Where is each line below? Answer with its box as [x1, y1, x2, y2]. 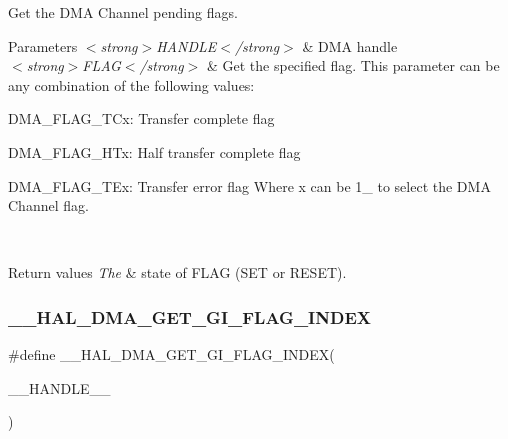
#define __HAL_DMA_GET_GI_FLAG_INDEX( [8, 344, 335, 365]
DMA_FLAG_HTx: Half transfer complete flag [8, 141, 301, 162]
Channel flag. [8, 195, 89, 216]
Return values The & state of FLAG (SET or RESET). [8, 262, 347, 283]
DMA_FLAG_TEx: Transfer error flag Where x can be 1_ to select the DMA [8, 175, 491, 196]
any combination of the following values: [8, 74, 255, 95]
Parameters [8, 35, 78, 56]
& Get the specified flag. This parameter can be [206, 55, 500, 76]
